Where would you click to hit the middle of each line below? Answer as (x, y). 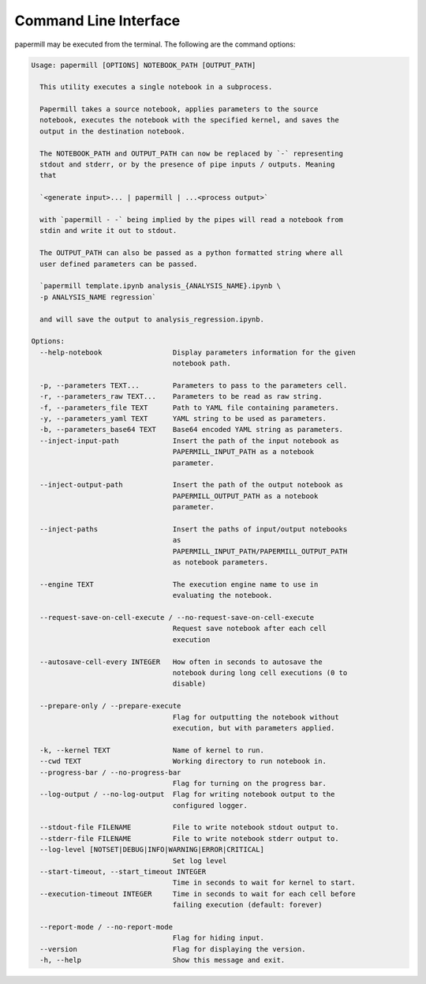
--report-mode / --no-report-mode (106, 927)
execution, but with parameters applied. (254, 728)
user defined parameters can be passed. (119, 264)
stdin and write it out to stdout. (108, 231)
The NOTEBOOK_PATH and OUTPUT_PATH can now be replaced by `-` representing (191, 153)
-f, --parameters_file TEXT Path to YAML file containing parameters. (189, 407)
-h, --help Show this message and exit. (163, 960)
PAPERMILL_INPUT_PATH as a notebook (243, 452)
